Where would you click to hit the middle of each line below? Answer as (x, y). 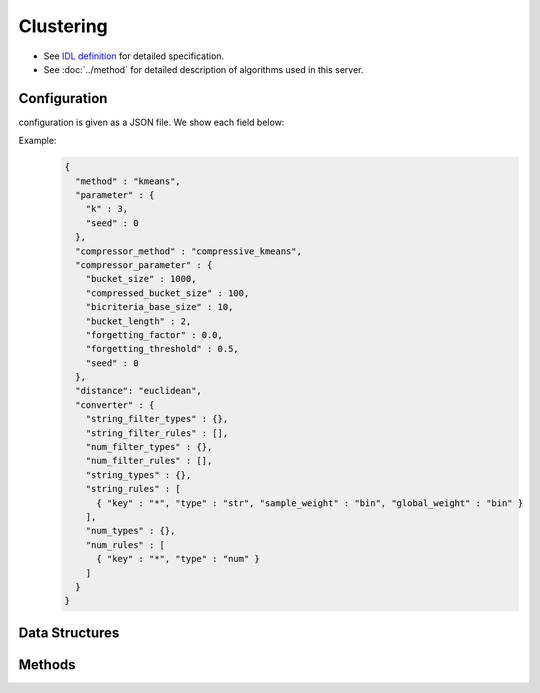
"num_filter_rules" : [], (149, 461)
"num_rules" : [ (125, 544)
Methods (47, 664)
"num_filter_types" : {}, (149, 447)
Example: (37, 141)
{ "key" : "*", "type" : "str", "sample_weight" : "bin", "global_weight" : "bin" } (310, 503)
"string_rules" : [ (133, 489)
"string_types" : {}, (138, 474)
